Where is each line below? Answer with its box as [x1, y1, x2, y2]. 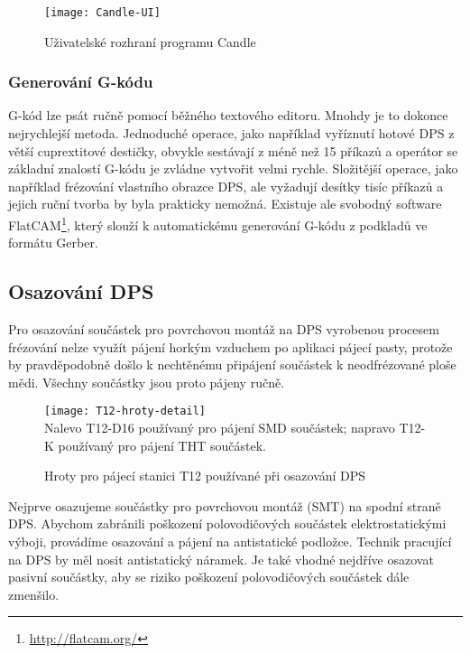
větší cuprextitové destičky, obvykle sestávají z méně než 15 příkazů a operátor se [8, 141, 458, 160]
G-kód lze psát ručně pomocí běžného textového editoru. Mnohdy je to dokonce [8, 106, 448, 125]
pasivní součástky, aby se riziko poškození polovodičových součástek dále [8, 567, 410, 586]
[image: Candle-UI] [44, 6, 161, 19]
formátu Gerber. [8, 233, 98, 252]
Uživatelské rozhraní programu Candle [44, 32, 256, 51]
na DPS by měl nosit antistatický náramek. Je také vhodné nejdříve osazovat [8, 549, 434, 568]
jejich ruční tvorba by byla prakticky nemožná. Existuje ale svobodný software [8, 194, 442, 213]
